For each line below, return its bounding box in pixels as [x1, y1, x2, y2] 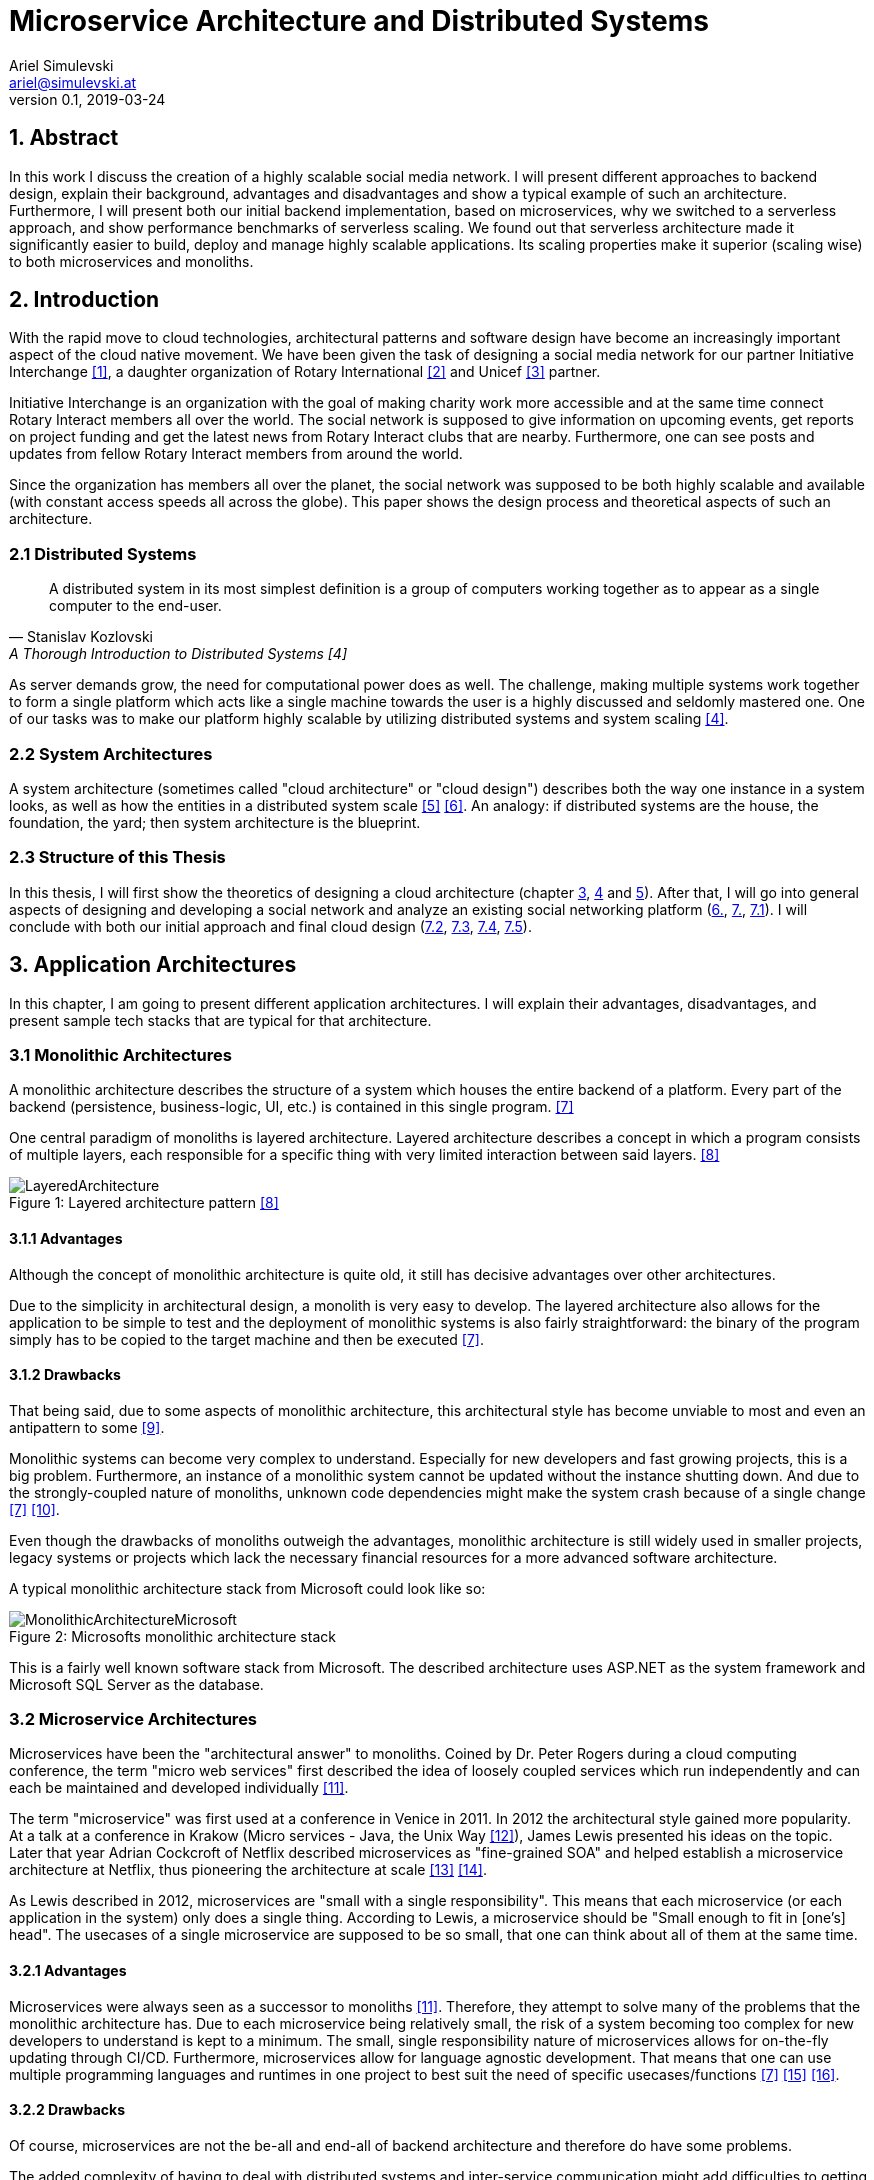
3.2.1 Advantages [9, 1962, 127, 1980]
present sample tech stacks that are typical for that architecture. [9, 1011, 432, 1029]
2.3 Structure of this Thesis [9, 847, 226, 868]
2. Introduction [9, 287, 160, 313]
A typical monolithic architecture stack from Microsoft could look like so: [9, 1579, 486, 1597]
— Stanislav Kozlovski [9, 628, 153, 646]
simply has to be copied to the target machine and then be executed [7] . [9, 1330, 484, 1348]
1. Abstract [9, 125, 119, 151]
